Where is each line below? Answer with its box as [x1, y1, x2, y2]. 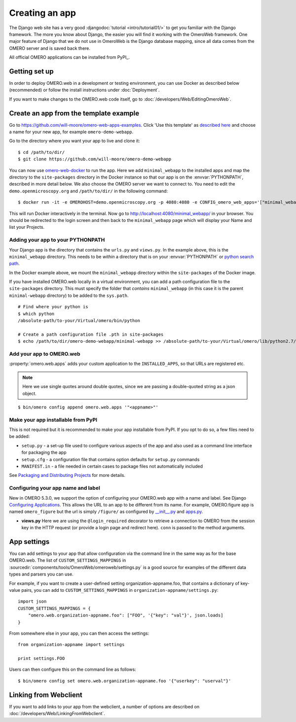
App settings [9, 538, 50, 546]
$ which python [18, 311, 55, 317]
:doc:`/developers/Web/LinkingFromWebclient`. [9, 711, 106, 717]
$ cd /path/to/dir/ [18, 149, 65, 155]
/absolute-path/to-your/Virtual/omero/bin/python [18, 318, 141, 324]
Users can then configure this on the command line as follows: [9, 666, 137, 673]
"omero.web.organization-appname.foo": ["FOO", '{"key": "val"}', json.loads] [28, 613, 223, 618]
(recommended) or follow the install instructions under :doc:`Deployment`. [9, 87, 160, 93]
